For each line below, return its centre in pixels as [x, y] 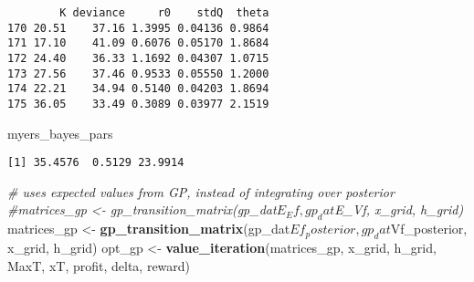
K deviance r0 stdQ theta [164, 13]
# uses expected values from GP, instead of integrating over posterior [201, 191]
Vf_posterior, [429, 229]
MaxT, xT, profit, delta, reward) [99, 265]
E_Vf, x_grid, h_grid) [399, 209]
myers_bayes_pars [60, 133]
